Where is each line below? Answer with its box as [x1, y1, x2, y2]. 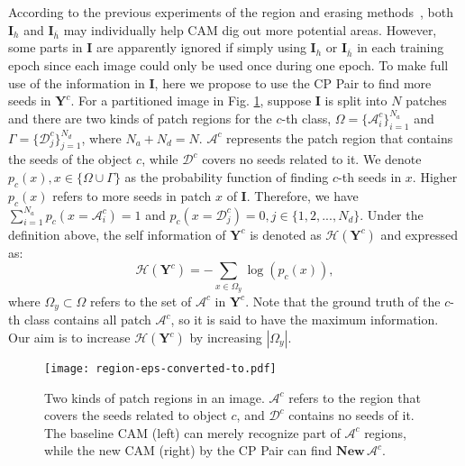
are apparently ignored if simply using [96, 38, 306, 57]
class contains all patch [23, 310, 151, 329]
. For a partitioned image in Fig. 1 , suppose [70, 91, 312, 110]
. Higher [412, 168, 458, 187]
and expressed [380, 224, 458, 243]
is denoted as [250, 224, 322, 243]
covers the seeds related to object [44, 406, 227, 425]
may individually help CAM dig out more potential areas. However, [63, 20, 437, 39]
